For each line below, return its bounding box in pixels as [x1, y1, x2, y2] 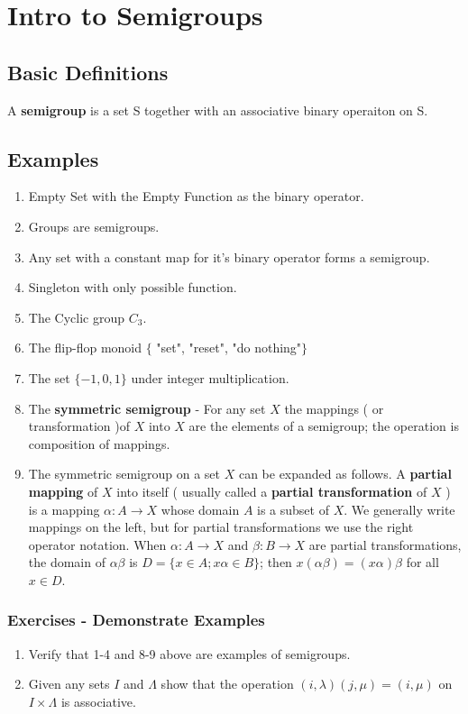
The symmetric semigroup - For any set [28, 398, 266, 417]
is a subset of [257, 499, 329, 518]
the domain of [28, 553, 106, 572]
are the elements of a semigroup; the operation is [188, 416, 459, 435]
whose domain [161, 499, 240, 518]
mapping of [28, 481, 98, 500]
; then [260, 553, 292, 572]
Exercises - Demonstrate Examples [7, 609, 265, 631]
